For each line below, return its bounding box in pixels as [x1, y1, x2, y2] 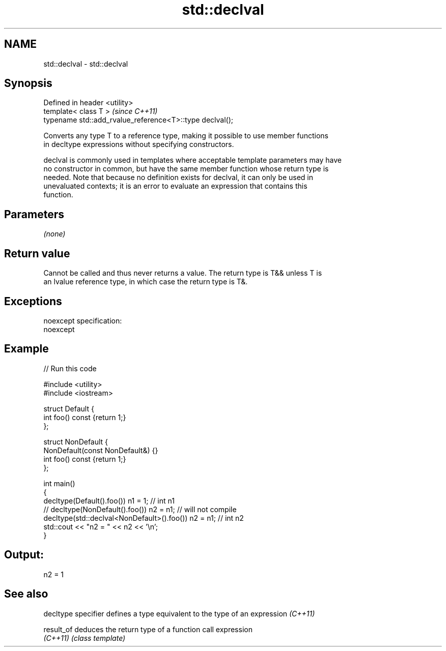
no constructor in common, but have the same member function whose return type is [43, 164, 329, 173]
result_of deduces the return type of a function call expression [43, 625, 253, 634]
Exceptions [4, 294, 62, 308]
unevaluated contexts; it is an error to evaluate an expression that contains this [43, 182, 308, 191]
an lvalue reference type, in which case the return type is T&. [43, 277, 248, 286]
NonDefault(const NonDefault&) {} [43, 446, 158, 455]
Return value [4, 247, 70, 260]
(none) [43, 229, 66, 239]
